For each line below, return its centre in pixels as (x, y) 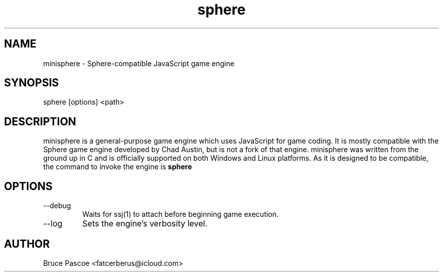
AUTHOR (27, 244)
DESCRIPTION (40, 121)
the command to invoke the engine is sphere (118, 167)
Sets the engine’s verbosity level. (145, 224)
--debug (57, 206)
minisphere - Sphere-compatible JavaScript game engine (139, 63)
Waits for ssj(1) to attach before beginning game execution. (180, 214)
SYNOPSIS (32, 83)
